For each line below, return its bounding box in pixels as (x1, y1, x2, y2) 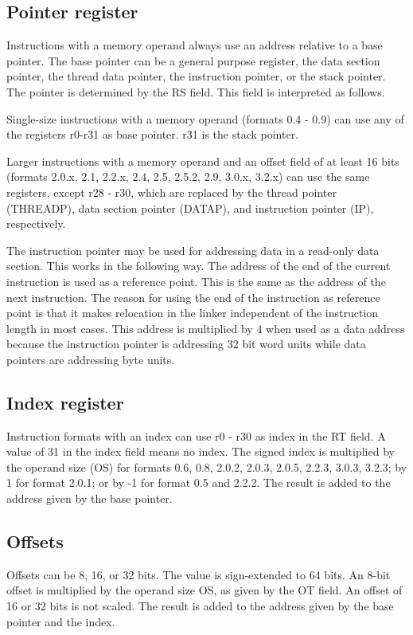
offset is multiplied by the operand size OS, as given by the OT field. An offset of (6, 582, 403, 598)
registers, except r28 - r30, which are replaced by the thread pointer (6, 183, 337, 200)
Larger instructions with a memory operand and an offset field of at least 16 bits (6, 152, 399, 169)
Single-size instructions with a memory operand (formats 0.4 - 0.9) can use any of (6, 110, 404, 127)
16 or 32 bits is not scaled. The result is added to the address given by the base (6, 598, 394, 614)
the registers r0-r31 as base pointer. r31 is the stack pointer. (6, 126, 299, 143)
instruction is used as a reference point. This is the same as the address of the (6, 272, 386, 289)
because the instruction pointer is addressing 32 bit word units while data (6, 335, 366, 352)
